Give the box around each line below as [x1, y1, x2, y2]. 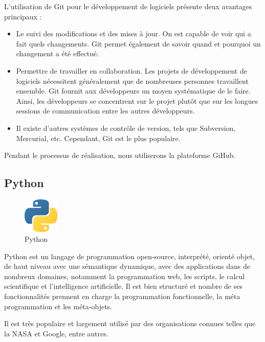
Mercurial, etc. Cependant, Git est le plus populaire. [16, 132, 181, 143]
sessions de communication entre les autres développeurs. [16, 105, 195, 116]
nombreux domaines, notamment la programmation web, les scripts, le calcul [4, 270, 245, 281]
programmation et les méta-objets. [4, 301, 112, 311]
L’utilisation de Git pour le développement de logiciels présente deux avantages [4, 1, 252, 11]
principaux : [4, 11, 42, 21]
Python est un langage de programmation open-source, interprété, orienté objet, [4, 250, 255, 261]
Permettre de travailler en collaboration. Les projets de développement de [16, 65, 247, 76]
